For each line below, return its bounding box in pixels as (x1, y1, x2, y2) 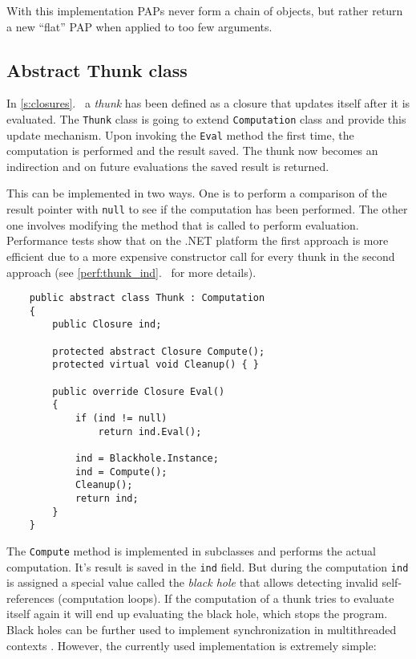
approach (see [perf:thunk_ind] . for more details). (6, 263, 256, 280)
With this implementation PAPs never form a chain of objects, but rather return (6, 2, 403, 18)
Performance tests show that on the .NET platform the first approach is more (6, 232, 389, 249)
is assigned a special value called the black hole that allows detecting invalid (6, 574, 378, 591)
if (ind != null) (75, 413, 168, 425)
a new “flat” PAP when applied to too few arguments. (6, 18, 273, 35)
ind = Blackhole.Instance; (75, 452, 219, 464)
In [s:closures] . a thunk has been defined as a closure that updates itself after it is (6, 95, 410, 112)
